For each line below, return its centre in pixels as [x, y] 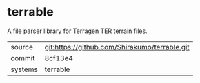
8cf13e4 [59, 58]
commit [23, 58]
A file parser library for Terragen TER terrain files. [77, 31]
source [22, 47]
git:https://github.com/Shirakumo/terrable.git [117, 47]
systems [24, 69]
